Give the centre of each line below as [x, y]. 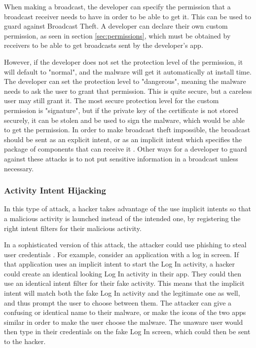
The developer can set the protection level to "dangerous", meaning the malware [125, 81]
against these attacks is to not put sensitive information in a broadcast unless [121, 158]
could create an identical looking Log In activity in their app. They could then [123, 273]
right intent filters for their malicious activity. [73, 228]
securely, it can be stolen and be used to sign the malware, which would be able [125, 120]
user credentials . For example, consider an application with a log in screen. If [121, 254]
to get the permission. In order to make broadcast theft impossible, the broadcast [127, 130]
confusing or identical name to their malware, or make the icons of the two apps [125, 312]
